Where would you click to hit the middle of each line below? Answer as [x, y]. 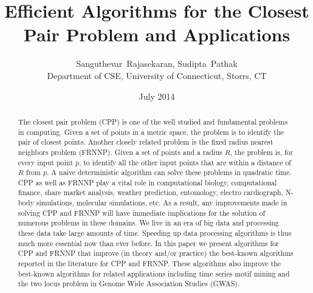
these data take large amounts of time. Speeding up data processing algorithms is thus [155, 233]
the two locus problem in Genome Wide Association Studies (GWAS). [129, 284]
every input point [46, 162]
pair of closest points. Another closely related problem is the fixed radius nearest [146, 142]
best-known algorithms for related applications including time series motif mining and [154, 273]
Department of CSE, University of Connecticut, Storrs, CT [157, 75]
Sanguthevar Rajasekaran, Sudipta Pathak [157, 64]
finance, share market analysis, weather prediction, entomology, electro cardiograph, [150, 192]
